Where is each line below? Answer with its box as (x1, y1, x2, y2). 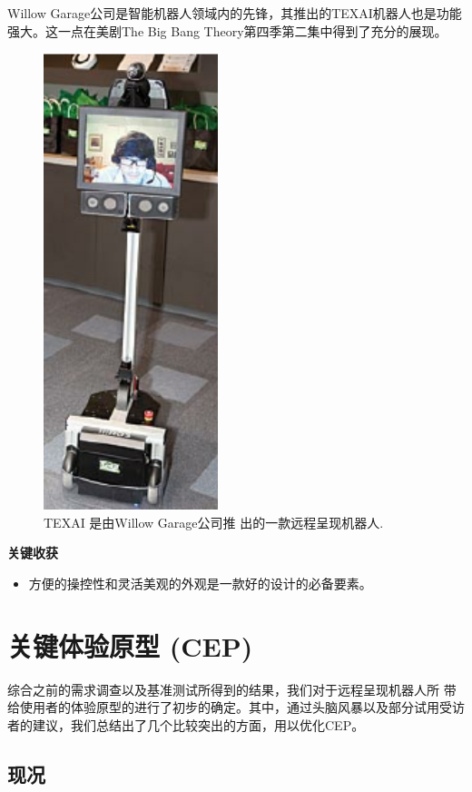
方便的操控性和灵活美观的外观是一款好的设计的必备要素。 (28, 573, 372, 592)
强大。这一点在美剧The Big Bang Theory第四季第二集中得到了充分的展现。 (7, 21, 447, 40)
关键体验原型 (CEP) (7, 627, 253, 664)
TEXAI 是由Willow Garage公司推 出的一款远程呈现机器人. (44, 512, 384, 531)
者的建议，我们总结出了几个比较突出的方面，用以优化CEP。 (7, 715, 365, 734)
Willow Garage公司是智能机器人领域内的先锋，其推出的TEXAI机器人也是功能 (7, 4, 462, 22)
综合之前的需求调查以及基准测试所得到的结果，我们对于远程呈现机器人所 (7, 679, 439, 698)
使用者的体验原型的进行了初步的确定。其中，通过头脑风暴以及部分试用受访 (19, 698, 465, 717)
